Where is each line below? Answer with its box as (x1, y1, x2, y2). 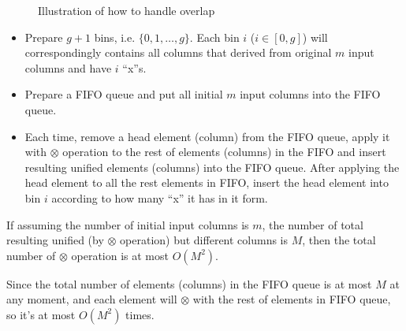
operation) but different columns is (120, 232, 289, 248)
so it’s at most (6, 306, 76, 322)
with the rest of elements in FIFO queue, (192, 291, 391, 307)
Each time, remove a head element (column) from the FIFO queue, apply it (24, 128, 390, 144)
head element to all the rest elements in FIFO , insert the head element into (24, 174, 389, 191)
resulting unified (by (6, 232, 104, 248)
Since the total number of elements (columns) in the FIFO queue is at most (6, 275, 372, 292)
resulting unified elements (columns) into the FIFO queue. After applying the (24, 158, 400, 175)
